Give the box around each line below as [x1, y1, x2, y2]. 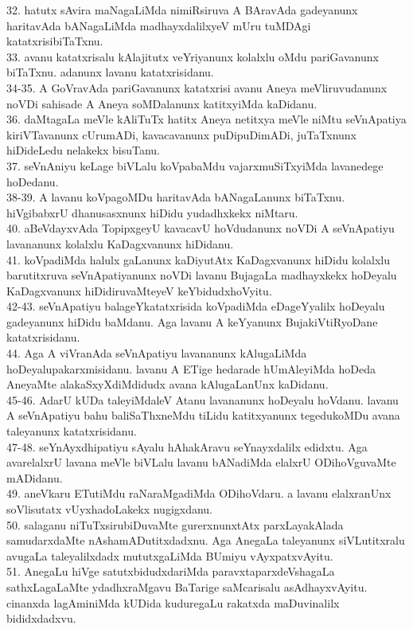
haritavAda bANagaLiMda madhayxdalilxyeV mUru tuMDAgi [6, 17, 311, 33]
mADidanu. [6, 469, 63, 486]
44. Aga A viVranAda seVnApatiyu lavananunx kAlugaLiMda [6, 345, 307, 361]
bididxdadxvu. [6, 610, 76, 627]
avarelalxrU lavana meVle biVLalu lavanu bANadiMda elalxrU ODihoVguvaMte [6, 454, 396, 471]
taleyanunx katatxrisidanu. [6, 423, 137, 440]
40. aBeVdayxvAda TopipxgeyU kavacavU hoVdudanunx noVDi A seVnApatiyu [6, 220, 395, 236]
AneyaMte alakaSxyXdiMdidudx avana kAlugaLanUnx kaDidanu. [6, 376, 329, 393]
